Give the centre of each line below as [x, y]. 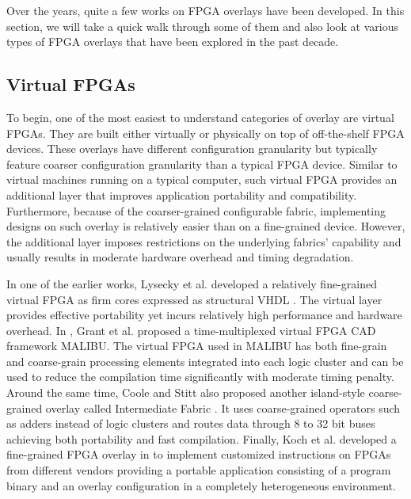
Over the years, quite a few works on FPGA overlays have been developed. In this [205, 10]
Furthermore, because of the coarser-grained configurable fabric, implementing [196, 210]
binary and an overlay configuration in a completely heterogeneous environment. [201, 485]
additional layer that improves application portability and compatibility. [182, 194]
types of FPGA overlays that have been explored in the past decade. [173, 42]
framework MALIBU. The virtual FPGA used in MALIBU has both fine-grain [197, 346]
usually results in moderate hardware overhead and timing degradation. [180, 257]
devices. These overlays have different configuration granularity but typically [192, 149]
